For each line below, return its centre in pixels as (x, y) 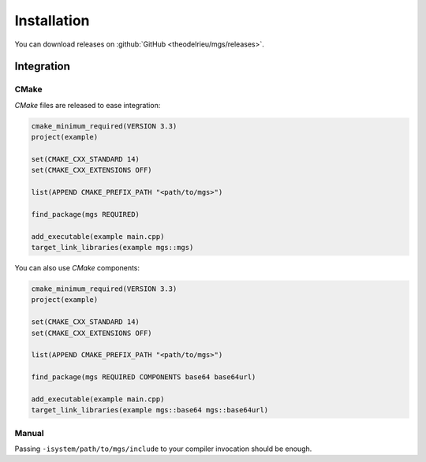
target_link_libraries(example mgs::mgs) (112, 247)
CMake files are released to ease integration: (88, 105)
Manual (30, 433)
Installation (52, 20)
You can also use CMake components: (77, 267)
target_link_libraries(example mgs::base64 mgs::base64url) (150, 410)
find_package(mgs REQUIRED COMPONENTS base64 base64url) (144, 377)
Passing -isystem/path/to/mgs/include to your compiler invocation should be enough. (163, 449)
